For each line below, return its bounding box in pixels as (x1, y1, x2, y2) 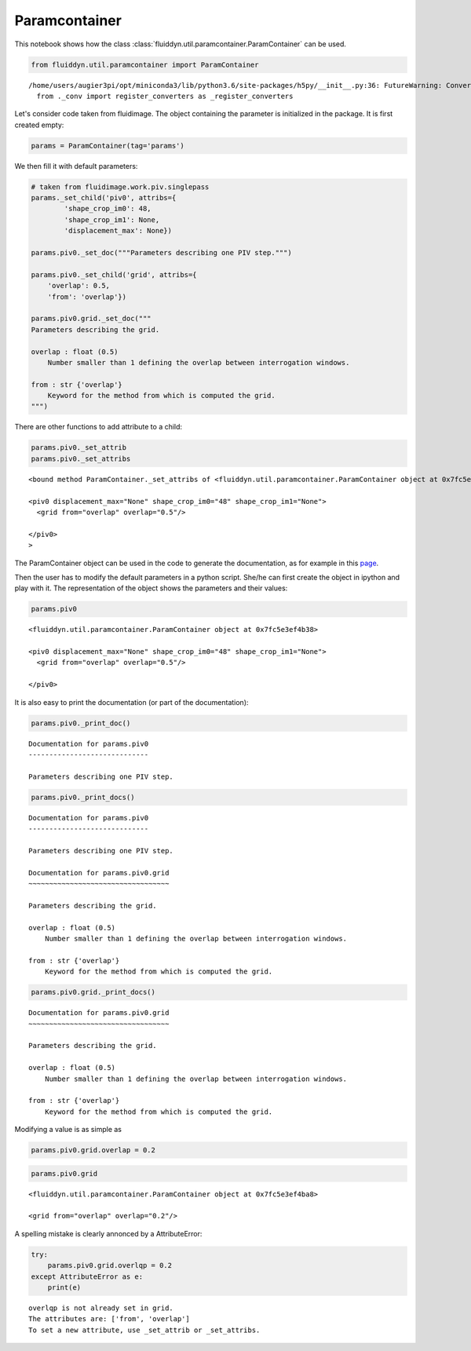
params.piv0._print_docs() (31, 793, 135, 801)
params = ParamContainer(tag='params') (31, 141, 184, 150)
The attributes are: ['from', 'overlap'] (28, 1315, 190, 1324)
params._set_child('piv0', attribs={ (31, 193, 177, 203)
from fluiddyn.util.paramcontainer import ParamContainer (31, 60, 259, 69)
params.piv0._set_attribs (31, 454, 131, 463)
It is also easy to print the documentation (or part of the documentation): (14, 697, 249, 707)
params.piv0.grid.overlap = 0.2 (31, 1146, 156, 1155)
